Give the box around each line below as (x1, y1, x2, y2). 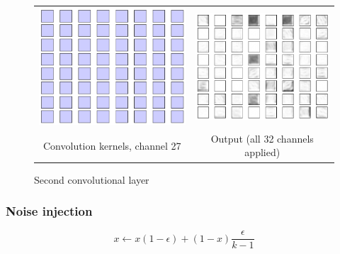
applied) (244, 145, 280, 160)
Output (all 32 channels (210, 131, 314, 145)
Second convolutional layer (34, 172, 149, 187)
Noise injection (6, 202, 93, 220)
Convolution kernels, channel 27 (42, 138, 181, 153)
